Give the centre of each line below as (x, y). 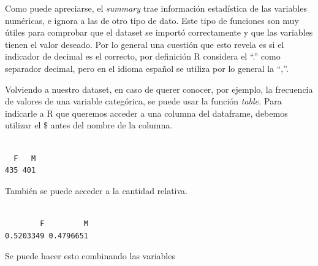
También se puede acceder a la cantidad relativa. (97, 190)
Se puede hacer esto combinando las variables (90, 256)
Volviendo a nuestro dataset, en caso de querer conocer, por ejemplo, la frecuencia (159, 89)
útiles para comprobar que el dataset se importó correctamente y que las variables (159, 32)
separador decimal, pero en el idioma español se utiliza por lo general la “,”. (147, 68)
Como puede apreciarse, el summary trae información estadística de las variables (156, 8)
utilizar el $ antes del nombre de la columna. (89, 125)
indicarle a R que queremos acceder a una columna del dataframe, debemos (146, 113)
